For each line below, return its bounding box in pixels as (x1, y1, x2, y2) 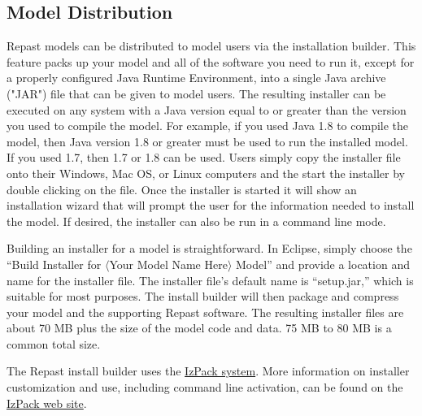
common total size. (7, 335, 101, 352)
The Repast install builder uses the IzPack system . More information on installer (7, 362, 410, 379)
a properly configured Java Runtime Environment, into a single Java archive (7, 69, 386, 86)
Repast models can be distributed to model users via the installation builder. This (7, 37, 416, 54)
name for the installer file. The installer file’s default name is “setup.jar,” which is (7, 271, 414, 288)
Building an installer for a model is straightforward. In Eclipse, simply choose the (7, 240, 412, 257)
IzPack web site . (7, 394, 87, 411)
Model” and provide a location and (236, 255, 410, 272)
